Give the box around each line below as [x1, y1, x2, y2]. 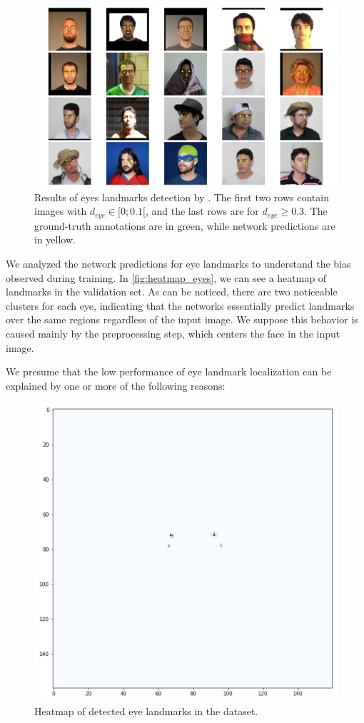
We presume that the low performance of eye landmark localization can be [6, 364, 332, 379]
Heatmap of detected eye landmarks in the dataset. [34, 703, 258, 718]
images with [34, 203, 87, 218]
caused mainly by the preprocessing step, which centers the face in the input [6, 326, 340, 341]
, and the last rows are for [145, 203, 259, 218]
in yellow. [34, 232, 76, 247]
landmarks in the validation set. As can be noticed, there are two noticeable [6, 284, 338, 299]
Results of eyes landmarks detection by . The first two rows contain [34, 189, 329, 204]
